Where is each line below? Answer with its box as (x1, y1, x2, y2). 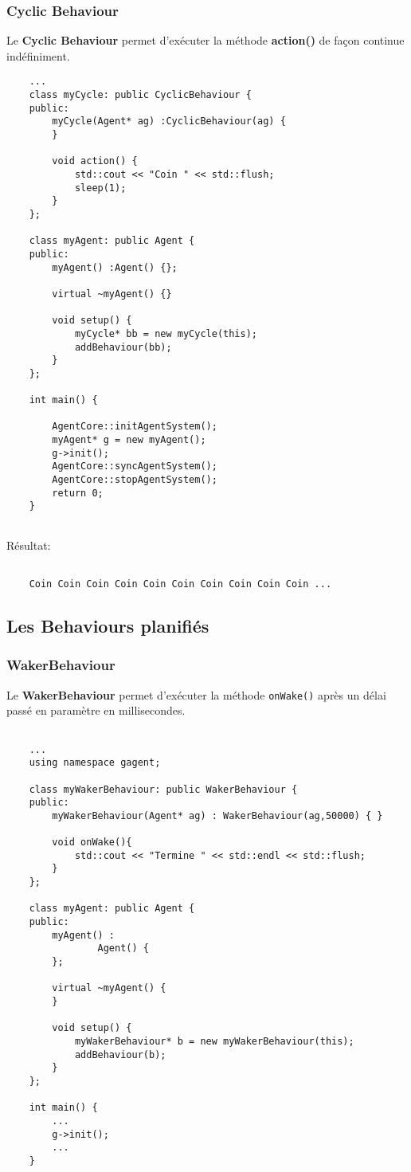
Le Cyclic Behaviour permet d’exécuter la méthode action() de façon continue (6, 32, 405, 49)
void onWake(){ (52, 837, 132, 849)
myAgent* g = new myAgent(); (52, 434, 206, 446)
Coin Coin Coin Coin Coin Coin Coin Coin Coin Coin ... (29, 578, 332, 590)
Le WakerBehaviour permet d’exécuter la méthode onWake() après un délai (6, 686, 386, 703)
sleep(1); (74, 182, 127, 194)
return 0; (52, 487, 104, 499)
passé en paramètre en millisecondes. (6, 702, 186, 719)
